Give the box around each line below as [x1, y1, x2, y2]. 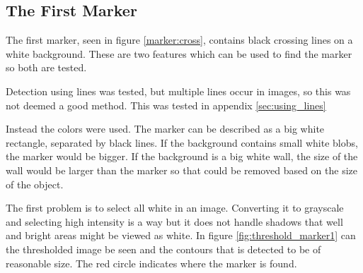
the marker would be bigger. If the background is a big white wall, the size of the [6, 149, 358, 164]
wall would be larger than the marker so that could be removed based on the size [6, 162, 357, 177]
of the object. [6, 176, 64, 191]
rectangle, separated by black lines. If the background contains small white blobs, [6, 135, 358, 150]
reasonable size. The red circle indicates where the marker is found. [6, 255, 297, 270]
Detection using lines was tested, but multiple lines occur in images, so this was [6, 83, 351, 98]
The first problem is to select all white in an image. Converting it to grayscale [6, 200, 344, 215]
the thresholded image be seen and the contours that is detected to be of [6, 241, 321, 256]
